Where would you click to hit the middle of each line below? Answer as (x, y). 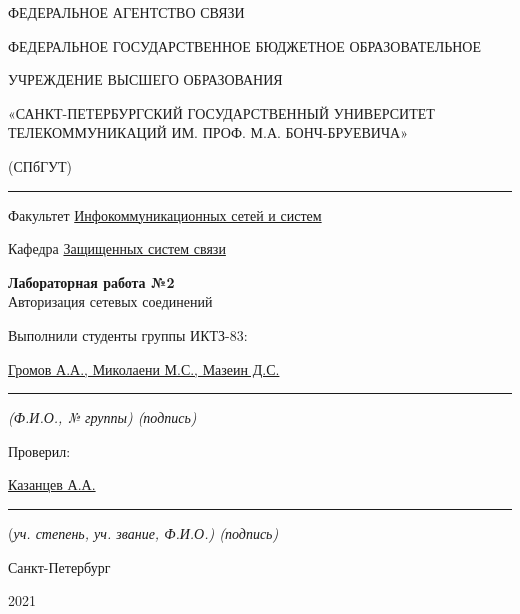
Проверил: (39, 450)
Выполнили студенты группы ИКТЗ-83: (128, 334)
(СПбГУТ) (40, 165)
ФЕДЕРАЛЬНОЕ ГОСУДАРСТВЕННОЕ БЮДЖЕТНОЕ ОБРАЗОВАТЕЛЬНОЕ (245, 45)
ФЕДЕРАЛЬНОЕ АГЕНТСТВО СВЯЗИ (126, 12)
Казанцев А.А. (52, 484)
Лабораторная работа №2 (91, 281)
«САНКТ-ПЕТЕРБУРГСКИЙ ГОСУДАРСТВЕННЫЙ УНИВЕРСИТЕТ (221, 112)
